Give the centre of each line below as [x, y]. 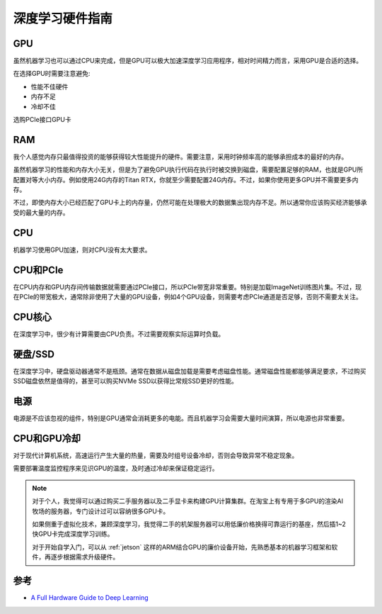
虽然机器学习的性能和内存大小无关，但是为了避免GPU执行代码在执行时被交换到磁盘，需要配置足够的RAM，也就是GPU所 [188, 169]
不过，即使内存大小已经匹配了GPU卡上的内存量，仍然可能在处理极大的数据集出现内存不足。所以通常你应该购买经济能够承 [190, 203]
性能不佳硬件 [50, 86]
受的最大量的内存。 [41, 212]
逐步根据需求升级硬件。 [85, 557]
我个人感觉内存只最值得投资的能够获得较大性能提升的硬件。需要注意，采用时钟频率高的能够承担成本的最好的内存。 [180, 157]
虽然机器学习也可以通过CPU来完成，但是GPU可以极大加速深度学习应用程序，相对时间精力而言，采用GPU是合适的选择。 [188, 61]
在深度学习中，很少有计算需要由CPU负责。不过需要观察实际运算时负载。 [119, 334]
